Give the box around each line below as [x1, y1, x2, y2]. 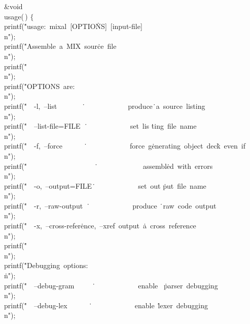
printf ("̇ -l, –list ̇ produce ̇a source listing [4, 100, 205, 111]
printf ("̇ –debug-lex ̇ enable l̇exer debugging [4, 300, 208, 310]
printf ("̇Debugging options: [4, 260, 88, 271]
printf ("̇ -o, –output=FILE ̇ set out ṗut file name [4, 180, 206, 191]
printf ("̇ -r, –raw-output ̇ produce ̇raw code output [4, 200, 217, 211]
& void [4, 1, 23, 11]
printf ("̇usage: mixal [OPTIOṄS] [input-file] [4, 21, 142, 32]
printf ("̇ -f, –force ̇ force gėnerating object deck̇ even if [4, 140, 245, 151]
